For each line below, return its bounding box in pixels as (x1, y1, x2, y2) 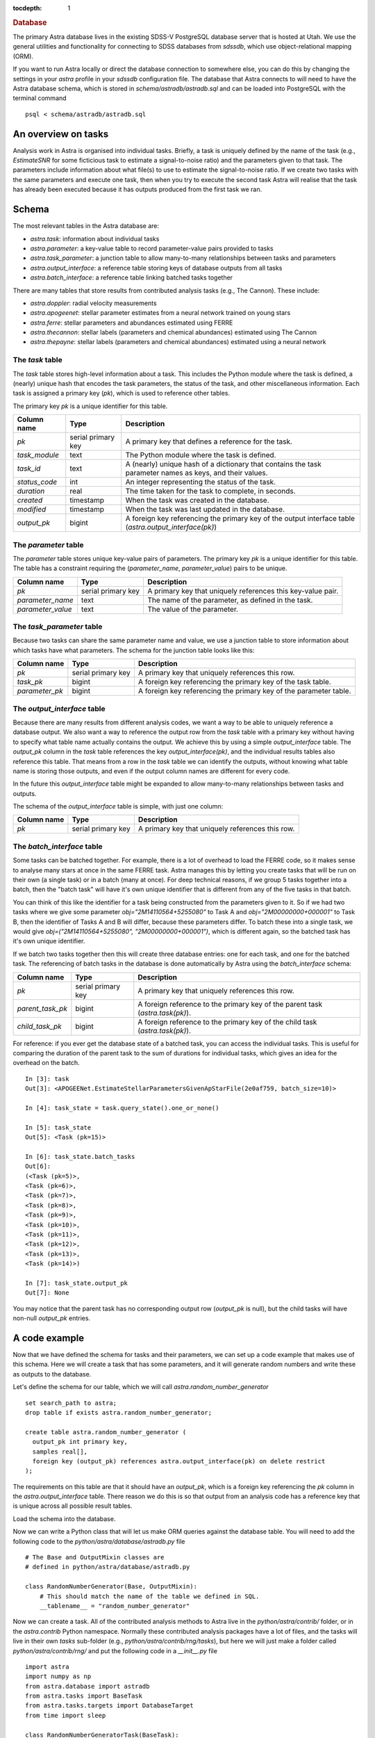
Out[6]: (25, 1162, 51, 1171)
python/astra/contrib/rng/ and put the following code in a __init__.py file (12, 1646, 218, 1655)
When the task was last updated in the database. (125, 505, 285, 514)
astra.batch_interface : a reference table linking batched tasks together (30, 273, 233, 282)
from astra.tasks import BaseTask (25, 1692, 142, 1700)
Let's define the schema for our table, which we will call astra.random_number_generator (12, 1383, 269, 1391)
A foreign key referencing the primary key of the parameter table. (137, 686, 351, 696)
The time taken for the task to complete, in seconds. (125, 487, 296, 496)
